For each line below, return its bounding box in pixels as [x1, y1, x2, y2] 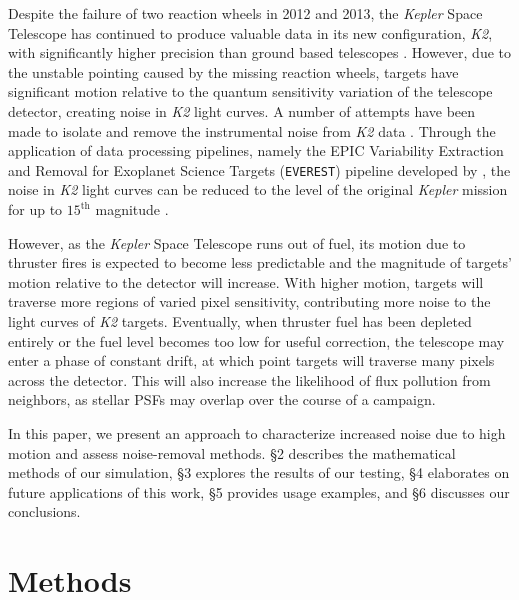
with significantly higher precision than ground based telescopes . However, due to [8, 42, 511, 63]
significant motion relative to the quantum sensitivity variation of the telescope [8, 81, 493, 102]
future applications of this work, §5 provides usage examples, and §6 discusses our [8, 481, 510, 502]
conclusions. [8, 501, 81, 522]
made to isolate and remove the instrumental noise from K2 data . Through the [8, 120, 496, 141]
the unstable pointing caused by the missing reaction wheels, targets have [8, 61, 459, 82]
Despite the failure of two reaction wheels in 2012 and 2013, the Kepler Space [8, 3, 483, 23]
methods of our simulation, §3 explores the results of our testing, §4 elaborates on [8, 462, 510, 483]
